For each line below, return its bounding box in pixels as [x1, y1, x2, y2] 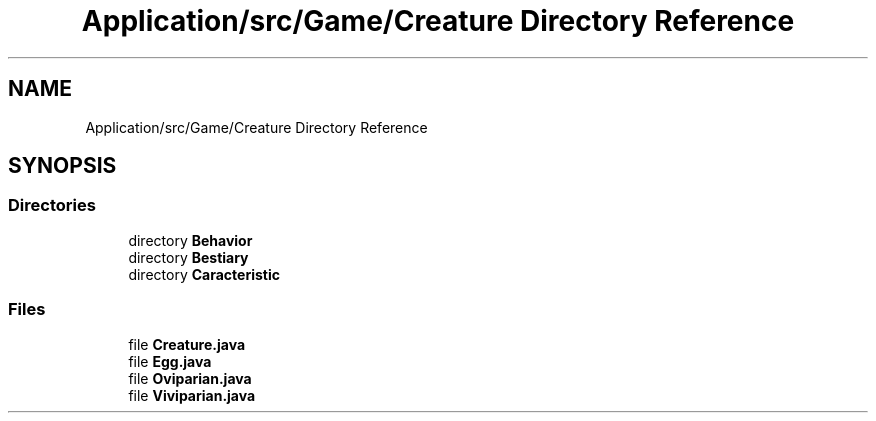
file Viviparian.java [128, 386, 256, 404]
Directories [8, 195, 96, 216]
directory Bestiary [128, 248, 249, 266]
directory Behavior [128, 231, 253, 249]
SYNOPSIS [8, 153, 117, 179]
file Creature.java [128, 335, 246, 353]
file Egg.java [128, 352, 212, 370]
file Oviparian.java [128, 369, 252, 387]
